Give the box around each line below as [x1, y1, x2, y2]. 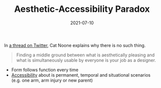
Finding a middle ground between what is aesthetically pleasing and [16, 52, 155, 58]
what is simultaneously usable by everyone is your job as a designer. [16, 57, 156, 63]
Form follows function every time [11, 67, 79, 73]
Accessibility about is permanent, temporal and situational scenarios [11, 72, 151, 78]
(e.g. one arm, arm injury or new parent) [11, 77, 93, 83]
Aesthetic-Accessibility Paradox [14, 3, 150, 15]
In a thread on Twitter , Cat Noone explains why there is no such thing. [4, 42, 146, 48]
